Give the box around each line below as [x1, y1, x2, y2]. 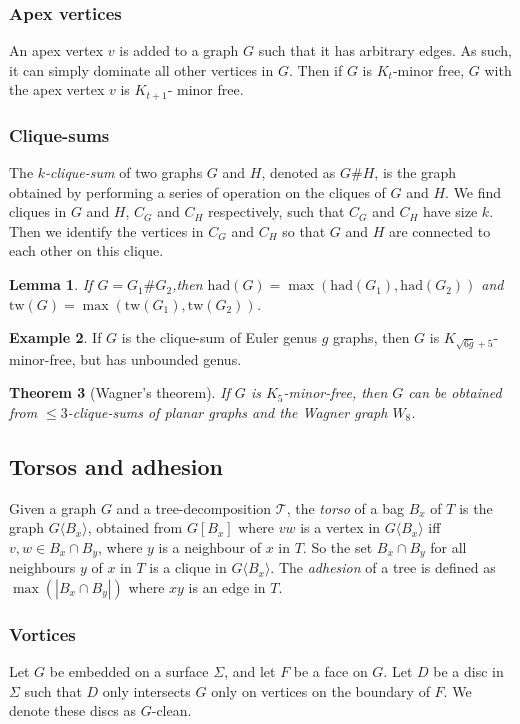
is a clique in [149, 557, 227, 578]
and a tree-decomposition [116, 497, 272, 518]
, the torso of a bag [286, 497, 404, 518]
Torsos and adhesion [9, 450, 223, 481]
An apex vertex [9, 40, 104, 61]
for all [430, 536, 467, 557]
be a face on [293, 661, 368, 682]
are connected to [388, 220, 491, 241]
